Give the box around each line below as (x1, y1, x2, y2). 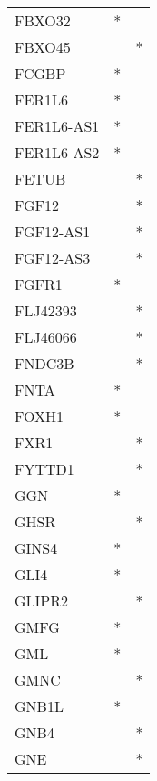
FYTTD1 (15, 458, 74, 479)
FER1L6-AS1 (15, 115, 100, 136)
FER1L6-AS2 (15, 142, 100, 163)
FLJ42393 (15, 300, 77, 321)
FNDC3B (15, 353, 74, 374)
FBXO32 (15, 10, 71, 31)
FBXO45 (15, 36, 71, 57)
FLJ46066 (15, 326, 77, 347)
